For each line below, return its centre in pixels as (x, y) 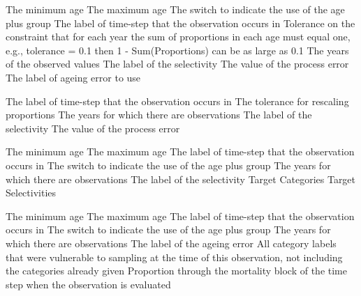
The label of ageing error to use (73, 77)
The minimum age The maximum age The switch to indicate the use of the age (175, 9)
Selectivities (31, 193)
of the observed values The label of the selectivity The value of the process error (177, 64)
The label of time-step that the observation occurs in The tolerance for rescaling (177, 101)
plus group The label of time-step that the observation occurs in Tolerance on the (180, 23)
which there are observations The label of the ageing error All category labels (171, 243)
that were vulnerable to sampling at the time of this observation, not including (174, 257)
